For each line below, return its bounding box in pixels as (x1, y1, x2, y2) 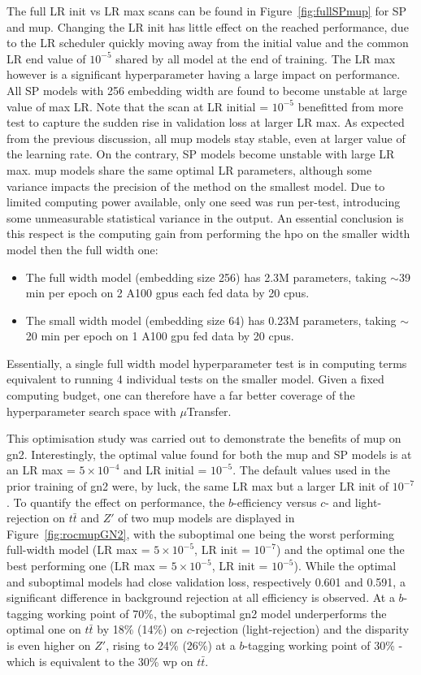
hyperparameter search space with (7, 402, 176, 419)
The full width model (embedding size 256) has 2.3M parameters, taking (25, 268, 387, 285)
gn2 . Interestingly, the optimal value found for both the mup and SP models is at (7, 445, 412, 462)
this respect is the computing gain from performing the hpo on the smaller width (7, 225, 410, 242)
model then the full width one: (7, 240, 158, 257)
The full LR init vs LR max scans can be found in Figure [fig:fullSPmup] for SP (7, 2, 407, 19)
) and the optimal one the (276, 541, 405, 558)
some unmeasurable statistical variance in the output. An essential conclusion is (7, 209, 404, 226)
